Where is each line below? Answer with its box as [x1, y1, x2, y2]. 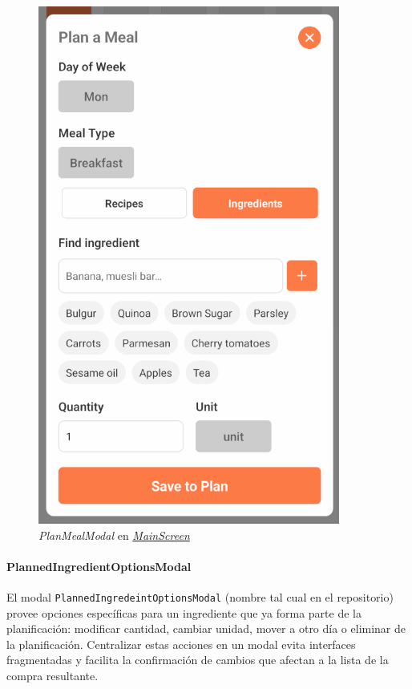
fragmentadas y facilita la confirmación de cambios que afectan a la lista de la [6, 651, 389, 668]
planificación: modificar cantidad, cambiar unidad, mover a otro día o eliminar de [6, 620, 406, 637]
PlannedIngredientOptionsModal [6, 557, 192, 574]
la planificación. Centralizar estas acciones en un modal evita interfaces [6, 635, 356, 652]
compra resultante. [6, 667, 99, 684]
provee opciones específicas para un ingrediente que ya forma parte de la [6, 604, 362, 621]
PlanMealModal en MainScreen [38, 526, 190, 543]
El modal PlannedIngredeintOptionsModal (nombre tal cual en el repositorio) [6, 588, 394, 605]
